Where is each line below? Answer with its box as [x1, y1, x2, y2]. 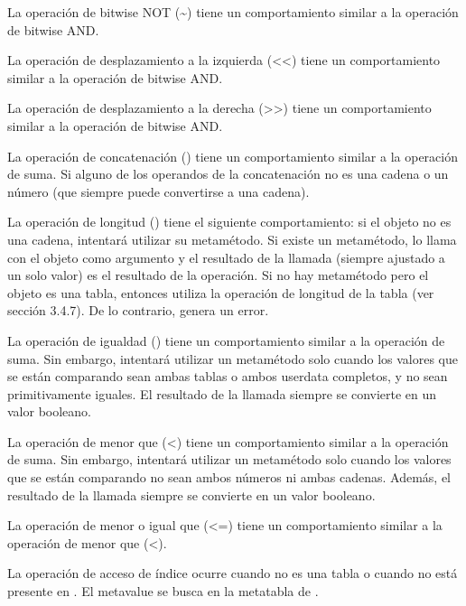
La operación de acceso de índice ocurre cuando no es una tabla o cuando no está [7, 564, 458, 583]
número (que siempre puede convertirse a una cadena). [7, 182, 310, 200]
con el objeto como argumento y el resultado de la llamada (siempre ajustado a [7, 247, 445, 266]
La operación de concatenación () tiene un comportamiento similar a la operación [7, 146, 458, 165]
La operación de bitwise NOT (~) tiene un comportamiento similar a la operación [7, 3, 459, 21]
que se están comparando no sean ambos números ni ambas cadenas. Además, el [7, 468, 452, 487]
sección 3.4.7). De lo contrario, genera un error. [7, 301, 269, 320]
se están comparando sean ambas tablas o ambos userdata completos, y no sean [7, 367, 448, 386]
